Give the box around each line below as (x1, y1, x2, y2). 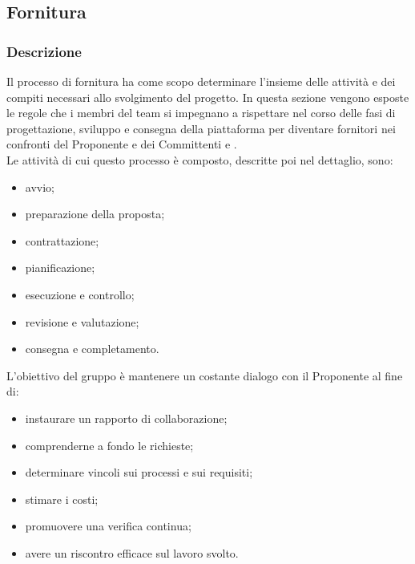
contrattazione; (25, 232, 99, 249)
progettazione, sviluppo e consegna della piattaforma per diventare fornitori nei (6, 120, 396, 136)
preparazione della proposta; (25, 205, 165, 222)
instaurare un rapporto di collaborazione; (25, 409, 228, 426)
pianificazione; (25, 259, 95, 276)
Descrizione (6, 41, 82, 61)
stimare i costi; (25, 490, 99, 507)
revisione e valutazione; (25, 313, 139, 330)
